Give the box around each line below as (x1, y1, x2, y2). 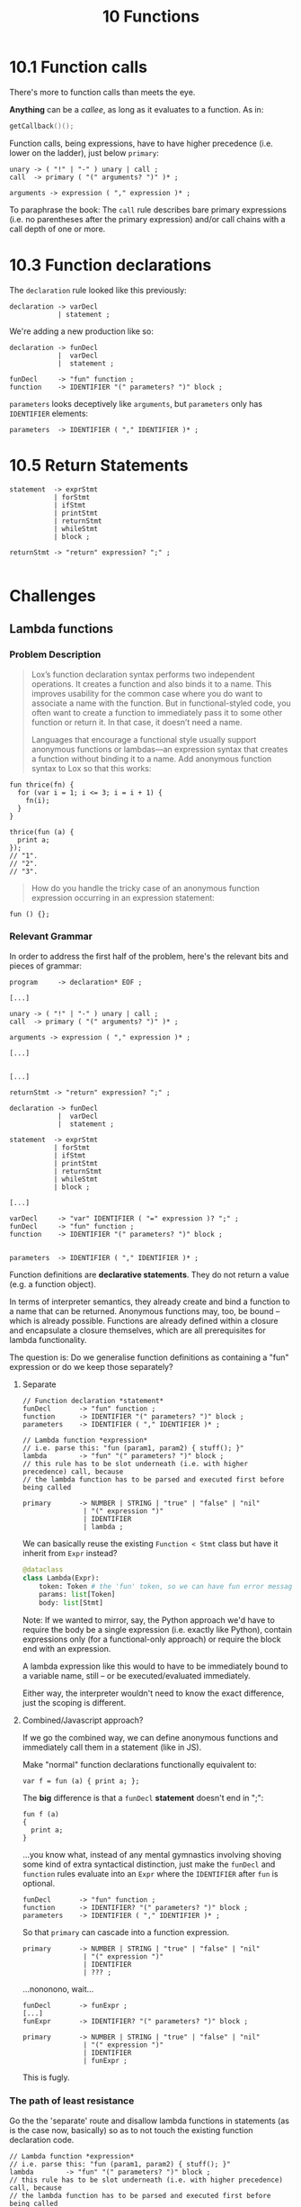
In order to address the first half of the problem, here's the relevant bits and (9, 950, 289, 961)
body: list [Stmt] (39, 1599, 103, 1608)
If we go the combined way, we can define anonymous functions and (22, 1733, 279, 1743)
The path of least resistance (9, 2094, 135, 2107)
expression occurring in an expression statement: (31, 892, 216, 903)
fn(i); (25, 796, 50, 805)
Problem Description (9, 648, 102, 661)
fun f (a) (22, 1810, 60, 1819)
